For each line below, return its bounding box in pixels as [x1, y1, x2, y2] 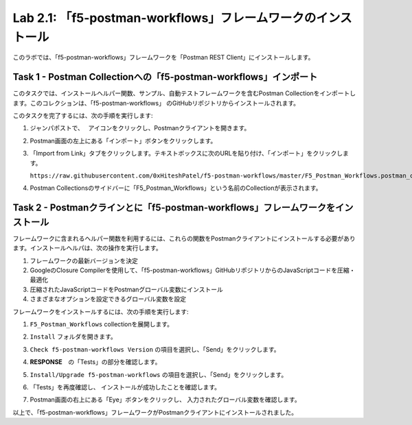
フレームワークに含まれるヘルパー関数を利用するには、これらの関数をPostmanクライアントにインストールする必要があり [12, 234, 356, 243]
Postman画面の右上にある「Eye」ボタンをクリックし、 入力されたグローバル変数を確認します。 [30, 396, 301, 404]
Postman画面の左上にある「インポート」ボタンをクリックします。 [30, 136, 217, 145]
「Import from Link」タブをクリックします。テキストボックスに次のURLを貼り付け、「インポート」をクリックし [30, 149, 343, 158]
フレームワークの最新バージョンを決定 [30, 256, 139, 265]
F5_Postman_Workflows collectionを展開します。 [30, 320, 174, 328]
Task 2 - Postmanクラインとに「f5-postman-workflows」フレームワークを [12, 202, 336, 214]
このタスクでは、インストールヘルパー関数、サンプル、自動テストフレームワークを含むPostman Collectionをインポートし [12, 89, 356, 97]
